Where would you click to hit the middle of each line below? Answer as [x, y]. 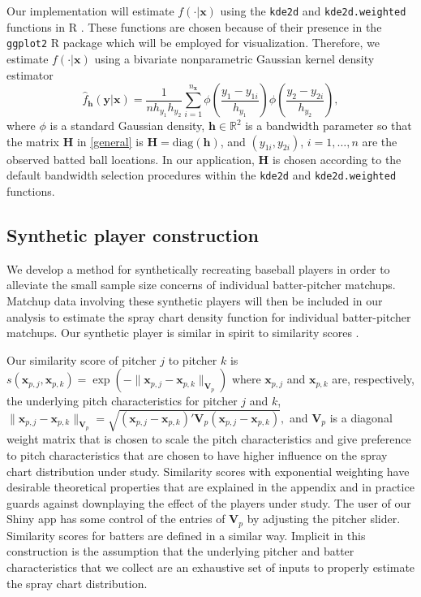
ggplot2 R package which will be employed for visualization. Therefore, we [193, 43]
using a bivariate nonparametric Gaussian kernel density [234, 58]
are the [380, 141]
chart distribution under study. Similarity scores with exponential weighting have [208, 471]
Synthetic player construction [133, 234]
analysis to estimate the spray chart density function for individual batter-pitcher [209, 316]
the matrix [33, 141]
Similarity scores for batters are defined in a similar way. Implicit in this [186, 535]
